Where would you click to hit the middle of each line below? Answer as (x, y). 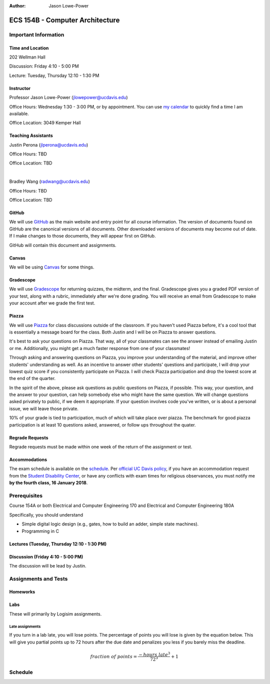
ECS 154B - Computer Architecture (64, 20)
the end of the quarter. (32, 378)
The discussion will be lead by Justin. (48, 565)
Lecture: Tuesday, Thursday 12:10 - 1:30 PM (54, 75)
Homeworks (22, 592)
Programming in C (40, 531)
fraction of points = (114, 656)
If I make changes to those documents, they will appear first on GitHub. (82, 236)
